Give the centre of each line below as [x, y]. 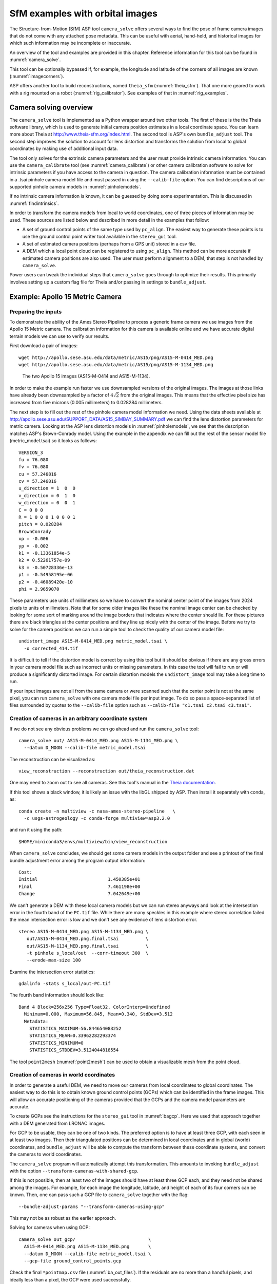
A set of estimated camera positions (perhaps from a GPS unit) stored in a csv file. [109, 243]
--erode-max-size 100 [54, 960]
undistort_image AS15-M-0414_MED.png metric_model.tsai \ [93, 641]
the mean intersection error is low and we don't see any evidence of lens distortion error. [103, 920]
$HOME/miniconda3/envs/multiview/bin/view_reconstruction [93, 842]
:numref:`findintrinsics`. [34, 203]
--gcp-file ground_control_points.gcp [73, 1261]
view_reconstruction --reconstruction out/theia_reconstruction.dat [106, 771]
